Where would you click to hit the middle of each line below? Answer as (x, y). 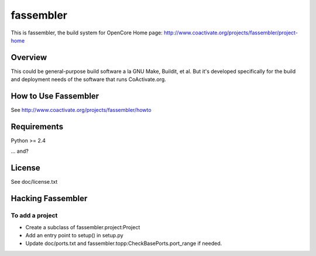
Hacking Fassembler (49, 199)
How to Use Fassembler (55, 96)
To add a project (34, 216)
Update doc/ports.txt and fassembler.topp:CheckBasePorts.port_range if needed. (124, 243)
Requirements (37, 126)
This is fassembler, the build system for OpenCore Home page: (87, 33)
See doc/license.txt (34, 182)
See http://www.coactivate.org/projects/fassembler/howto (81, 110)
